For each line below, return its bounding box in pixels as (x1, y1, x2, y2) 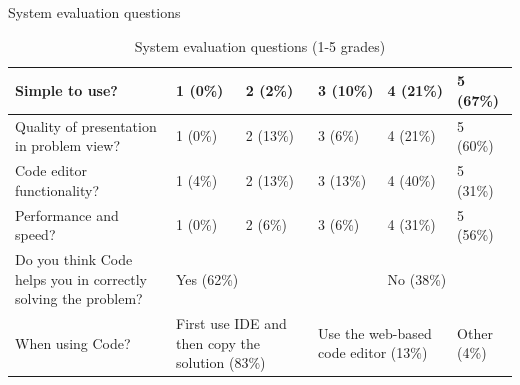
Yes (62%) (175, 268, 239, 289)
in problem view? (15, 135, 121, 156)
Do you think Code (15, 248, 133, 269)
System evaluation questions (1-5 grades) (134, 35, 386, 56)
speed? (15, 224, 56, 245)
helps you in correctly (15, 268, 147, 289)
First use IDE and (175, 312, 287, 333)
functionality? (15, 179, 100, 200)
